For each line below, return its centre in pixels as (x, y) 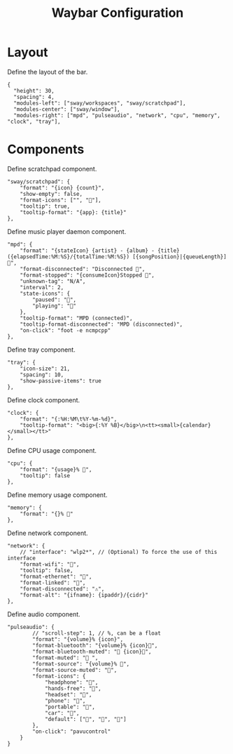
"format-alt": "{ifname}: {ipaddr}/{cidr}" (84, 595)
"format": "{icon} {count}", (62, 187)
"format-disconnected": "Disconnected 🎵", (83, 269)
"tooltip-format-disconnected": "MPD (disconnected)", (101, 324)
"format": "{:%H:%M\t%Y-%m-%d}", (69, 419)
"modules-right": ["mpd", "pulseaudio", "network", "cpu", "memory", (117, 115)
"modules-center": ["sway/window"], (67, 109)
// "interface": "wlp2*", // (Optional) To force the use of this (119, 552)
